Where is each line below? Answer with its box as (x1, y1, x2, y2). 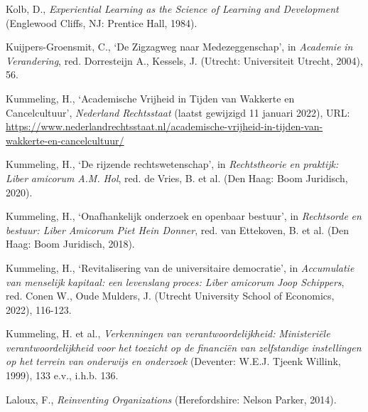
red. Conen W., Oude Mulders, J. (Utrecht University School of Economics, (6, 288, 335, 303)
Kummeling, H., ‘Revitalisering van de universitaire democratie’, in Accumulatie (6, 260, 355, 275)
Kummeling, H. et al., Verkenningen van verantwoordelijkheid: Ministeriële (6, 326, 330, 341)
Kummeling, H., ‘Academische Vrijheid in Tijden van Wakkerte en (6, 90, 295, 105)
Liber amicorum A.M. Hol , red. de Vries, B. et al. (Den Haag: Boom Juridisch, (6, 170, 348, 185)
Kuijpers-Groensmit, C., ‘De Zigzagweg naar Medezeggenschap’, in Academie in (6, 39, 353, 54)
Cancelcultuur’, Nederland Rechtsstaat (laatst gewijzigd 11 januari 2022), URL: (6, 105, 350, 120)
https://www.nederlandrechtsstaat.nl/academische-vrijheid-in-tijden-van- (6, 119, 323, 134)
